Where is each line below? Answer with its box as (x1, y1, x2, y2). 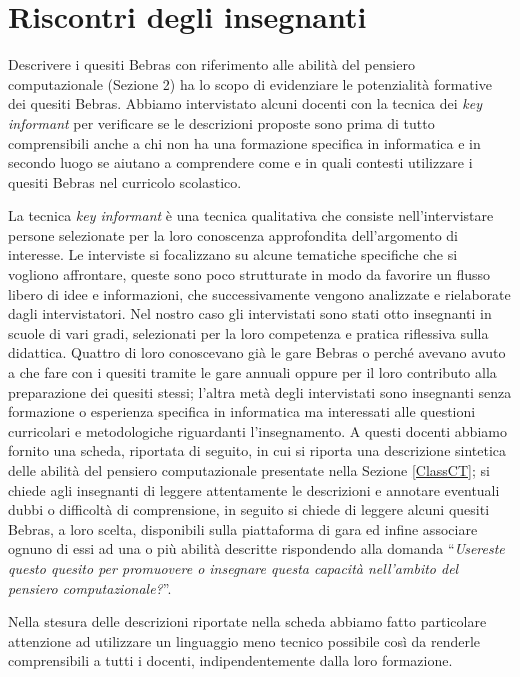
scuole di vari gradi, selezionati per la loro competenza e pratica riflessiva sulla (8, 322, 489, 343)
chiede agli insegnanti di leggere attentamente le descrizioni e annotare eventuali (8, 479, 500, 500)
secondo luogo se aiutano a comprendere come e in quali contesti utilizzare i (8, 152, 473, 173)
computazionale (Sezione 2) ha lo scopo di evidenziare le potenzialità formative (8, 73, 492, 94)
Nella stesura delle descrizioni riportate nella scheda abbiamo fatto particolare (8, 611, 487, 632)
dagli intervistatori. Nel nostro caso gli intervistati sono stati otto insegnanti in (8, 303, 492, 324)
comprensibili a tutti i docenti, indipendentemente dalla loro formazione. (8, 650, 453, 671)
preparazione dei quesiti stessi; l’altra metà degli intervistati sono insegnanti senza (8, 381, 512, 402)
